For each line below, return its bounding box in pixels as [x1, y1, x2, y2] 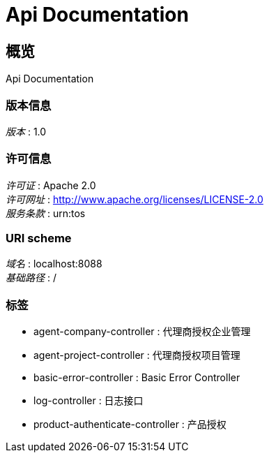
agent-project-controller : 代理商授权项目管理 [33, 349, 240, 362]
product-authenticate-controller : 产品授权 [33, 418, 226, 431]
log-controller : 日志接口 [33, 394, 144, 407]
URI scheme [6, 231, 72, 246]
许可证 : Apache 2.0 [6, 179, 96, 191]
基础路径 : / [6, 272, 56, 284]
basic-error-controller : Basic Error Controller [33, 371, 240, 384]
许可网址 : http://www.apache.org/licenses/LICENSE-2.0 [6, 193, 263, 205]
